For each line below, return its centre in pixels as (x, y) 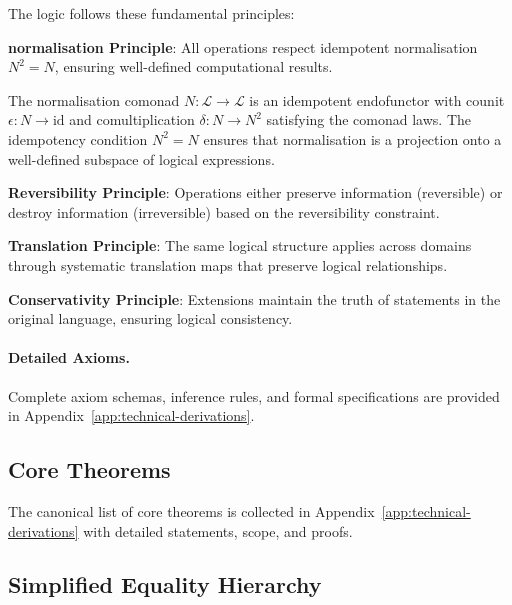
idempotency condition (78, 138)
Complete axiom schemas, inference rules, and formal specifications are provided (254, 395)
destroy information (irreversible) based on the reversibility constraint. (224, 211)
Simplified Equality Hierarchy (165, 584)
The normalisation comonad (94, 99)
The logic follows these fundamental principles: (151, 13)
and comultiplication (132, 119)
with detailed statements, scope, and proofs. (218, 530)
